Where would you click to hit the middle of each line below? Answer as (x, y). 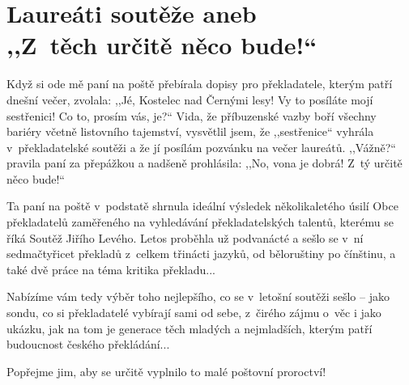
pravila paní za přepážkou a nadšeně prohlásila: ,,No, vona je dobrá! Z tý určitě (204, 163)
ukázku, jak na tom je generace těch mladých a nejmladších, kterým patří (190, 328)
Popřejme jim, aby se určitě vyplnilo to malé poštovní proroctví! (166, 371)
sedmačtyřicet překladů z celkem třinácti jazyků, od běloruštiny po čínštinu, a (201, 254)
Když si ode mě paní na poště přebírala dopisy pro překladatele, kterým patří (200, 84)
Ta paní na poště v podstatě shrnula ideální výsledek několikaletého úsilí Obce (202, 206)
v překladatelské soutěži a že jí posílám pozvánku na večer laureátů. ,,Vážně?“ (201, 147)
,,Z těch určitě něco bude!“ (162, 45)
